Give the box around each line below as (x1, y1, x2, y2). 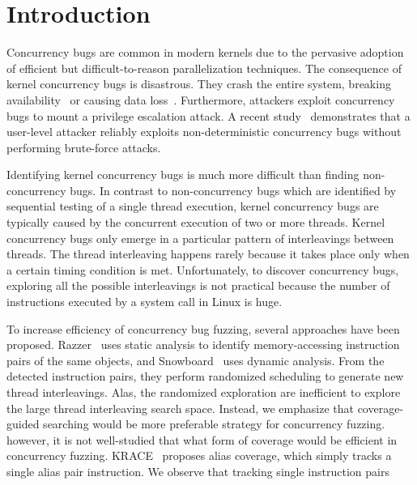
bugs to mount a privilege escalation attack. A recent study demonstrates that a (6, 107, 411, 124)
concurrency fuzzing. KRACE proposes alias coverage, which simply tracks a (6, 447, 392, 464)
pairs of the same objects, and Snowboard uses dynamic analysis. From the (6, 351, 385, 368)
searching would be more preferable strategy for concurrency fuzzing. (43, 415, 385, 432)
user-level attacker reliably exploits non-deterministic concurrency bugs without (6, 123, 402, 140)
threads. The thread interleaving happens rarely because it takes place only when (6, 245, 410, 262)
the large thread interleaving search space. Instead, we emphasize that (6, 399, 354, 416)
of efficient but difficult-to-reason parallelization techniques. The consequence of (6, 59, 402, 76)
